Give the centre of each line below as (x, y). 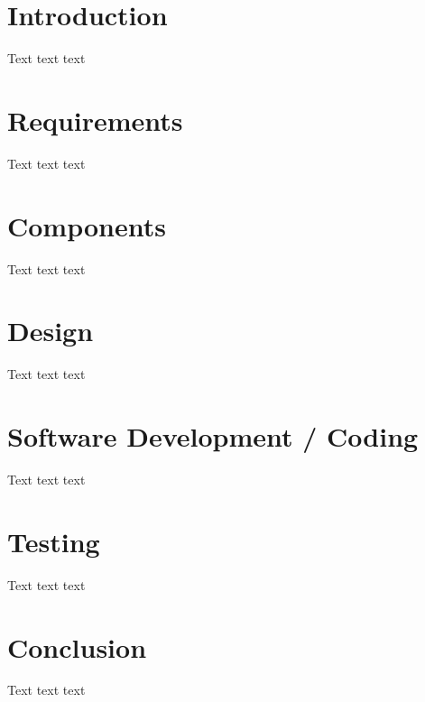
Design (51, 331)
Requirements (95, 120)
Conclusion (77, 647)
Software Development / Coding (213, 436)
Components (87, 225)
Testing (54, 541)
